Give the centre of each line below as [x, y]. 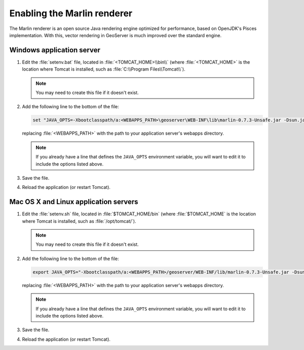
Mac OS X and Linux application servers [74, 202]
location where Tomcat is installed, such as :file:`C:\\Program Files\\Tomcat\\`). [104, 69]
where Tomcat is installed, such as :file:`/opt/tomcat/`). [79, 221]
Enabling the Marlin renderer [71, 13]
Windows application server [55, 50]
